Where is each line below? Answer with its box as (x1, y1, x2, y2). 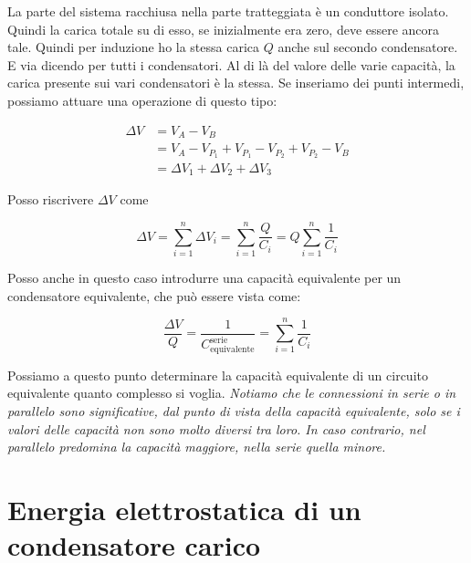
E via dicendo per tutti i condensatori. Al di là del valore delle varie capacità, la (7, 55, 455, 74)
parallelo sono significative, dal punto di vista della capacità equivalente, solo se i (7, 401, 460, 420)
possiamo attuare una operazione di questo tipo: (7, 90, 277, 109)
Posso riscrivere (7, 190, 94, 209)
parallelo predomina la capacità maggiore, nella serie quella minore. (7, 437, 386, 456)
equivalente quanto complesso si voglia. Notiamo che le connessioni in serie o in (7, 383, 456, 402)
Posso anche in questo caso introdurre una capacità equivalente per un (7, 268, 402, 287)
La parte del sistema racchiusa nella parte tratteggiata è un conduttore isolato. (7, 2, 449, 20)
